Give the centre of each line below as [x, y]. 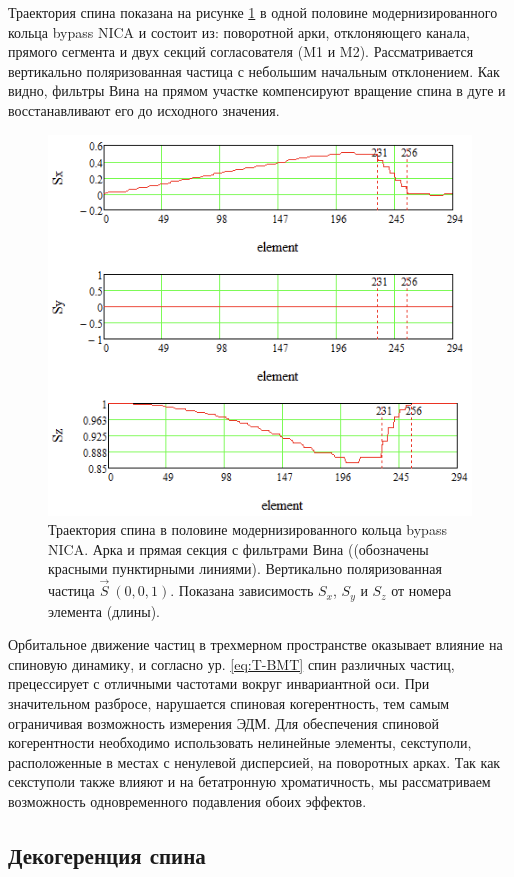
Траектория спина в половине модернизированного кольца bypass [247, 529]
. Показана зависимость [242, 590]
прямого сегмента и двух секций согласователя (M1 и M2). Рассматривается [241, 51]
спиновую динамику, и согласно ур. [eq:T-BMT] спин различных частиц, [231, 663]
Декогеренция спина [107, 854]
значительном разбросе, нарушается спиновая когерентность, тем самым [229, 702]
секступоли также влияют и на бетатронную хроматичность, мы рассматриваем [249, 781]
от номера [421, 590]
